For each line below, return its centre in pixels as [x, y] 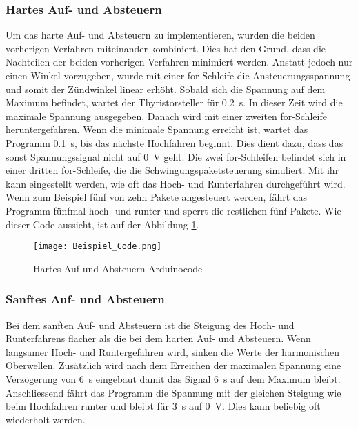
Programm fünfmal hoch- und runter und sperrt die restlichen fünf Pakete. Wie [173, 210]
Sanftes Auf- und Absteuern [85, 299]
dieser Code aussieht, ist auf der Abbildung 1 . [102, 224]
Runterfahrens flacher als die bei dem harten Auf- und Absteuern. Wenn [158, 338]
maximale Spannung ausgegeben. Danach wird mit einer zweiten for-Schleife [166, 116]
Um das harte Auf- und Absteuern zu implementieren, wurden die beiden [160, 35]
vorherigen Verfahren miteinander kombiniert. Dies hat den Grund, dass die [166, 48]
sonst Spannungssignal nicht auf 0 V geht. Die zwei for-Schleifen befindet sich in [176, 156]
